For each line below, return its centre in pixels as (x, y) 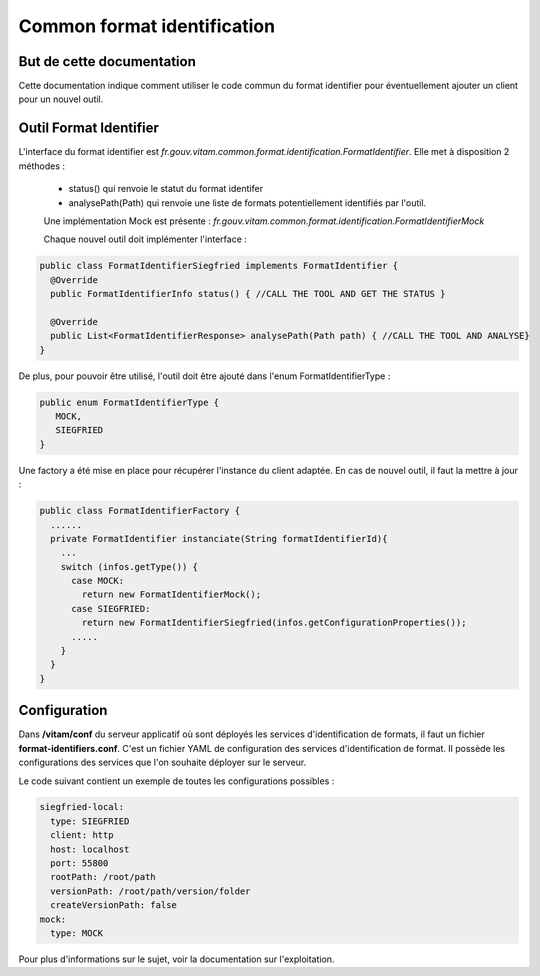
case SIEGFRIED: (111, 608)
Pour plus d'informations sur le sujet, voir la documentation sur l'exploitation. (176, 959)
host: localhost (90, 849)
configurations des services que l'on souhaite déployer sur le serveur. (162, 762)
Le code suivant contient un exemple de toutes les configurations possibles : (176, 781)
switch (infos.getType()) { (129, 566)
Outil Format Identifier (89, 128)
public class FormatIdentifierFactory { (139, 511)
